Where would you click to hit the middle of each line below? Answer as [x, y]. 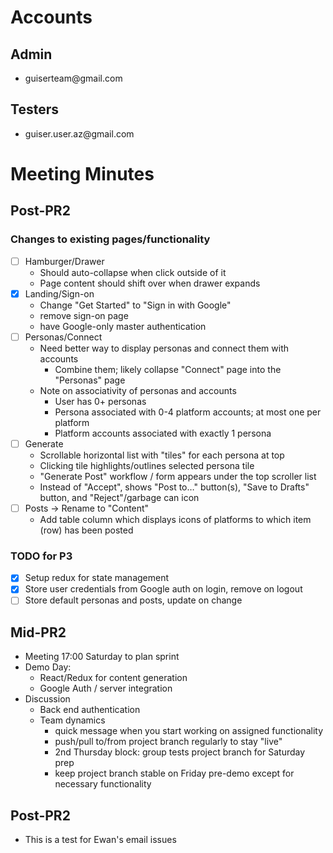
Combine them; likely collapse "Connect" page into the [168, 369]
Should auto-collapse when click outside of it [133, 272]
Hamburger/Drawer [64, 261]
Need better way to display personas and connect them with [164, 348]
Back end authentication [90, 710]
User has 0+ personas [100, 401]
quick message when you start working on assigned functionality [189, 731]
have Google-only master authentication [123, 326]
